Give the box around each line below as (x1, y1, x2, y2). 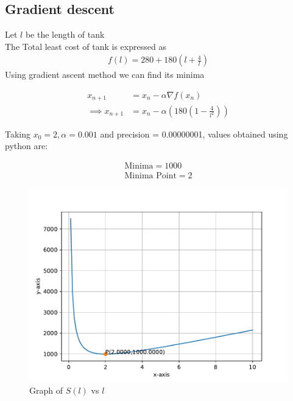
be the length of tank (25, 28, 105, 41)
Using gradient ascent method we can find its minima (5, 68, 205, 81)
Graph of (29, 384, 63, 397)
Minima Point (124, 171, 177, 180)
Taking (5, 127, 31, 140)
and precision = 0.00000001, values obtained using (100, 127, 288, 140)
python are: (5, 139, 48, 152)
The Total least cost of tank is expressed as (5, 40, 166, 52)
